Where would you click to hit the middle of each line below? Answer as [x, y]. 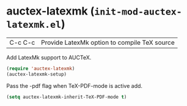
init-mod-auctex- [138, 12]
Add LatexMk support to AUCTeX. [49, 57]
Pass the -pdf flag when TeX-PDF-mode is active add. [74, 85]
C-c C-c [22, 42]
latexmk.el [34, 25]
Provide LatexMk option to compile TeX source [108, 42]
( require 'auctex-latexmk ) [41, 68]
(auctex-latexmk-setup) [37, 74]
